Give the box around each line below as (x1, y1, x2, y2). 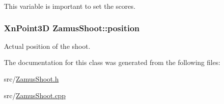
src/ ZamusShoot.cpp (4, 90, 66, 100)
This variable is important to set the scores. (4, 1, 136, 11)
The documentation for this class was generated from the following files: (4, 57, 221, 67)
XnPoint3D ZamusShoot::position (4, 21, 140, 34)
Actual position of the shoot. (4, 41, 90, 51)
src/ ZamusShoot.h (4, 74, 59, 83)
